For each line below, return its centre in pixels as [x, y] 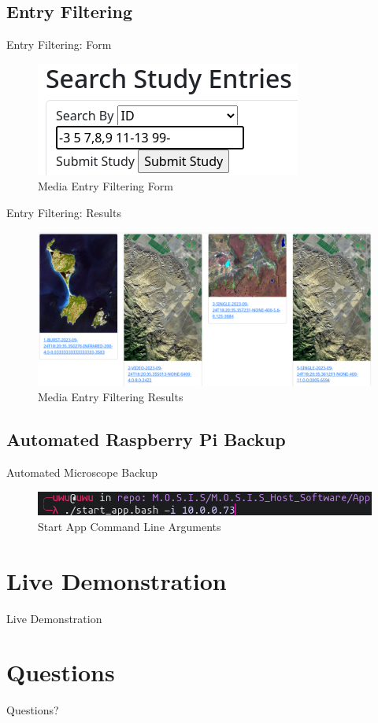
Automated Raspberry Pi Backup [146, 439]
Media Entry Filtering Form [106, 186]
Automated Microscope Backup [82, 472]
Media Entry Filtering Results [111, 397]
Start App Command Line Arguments [130, 526]
